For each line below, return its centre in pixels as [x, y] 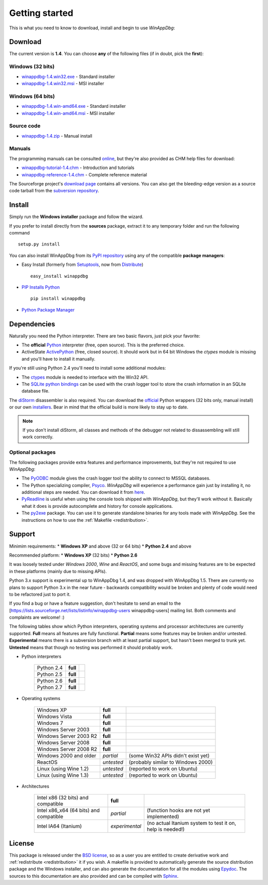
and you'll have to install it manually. [59, 359]
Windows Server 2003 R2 [67, 736]
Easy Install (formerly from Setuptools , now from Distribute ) [82, 265]
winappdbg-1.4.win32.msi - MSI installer [63, 83]
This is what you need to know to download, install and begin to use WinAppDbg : [92, 28]
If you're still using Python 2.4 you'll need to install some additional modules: [88, 368]
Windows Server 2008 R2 [67, 749]
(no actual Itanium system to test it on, [192, 823]
